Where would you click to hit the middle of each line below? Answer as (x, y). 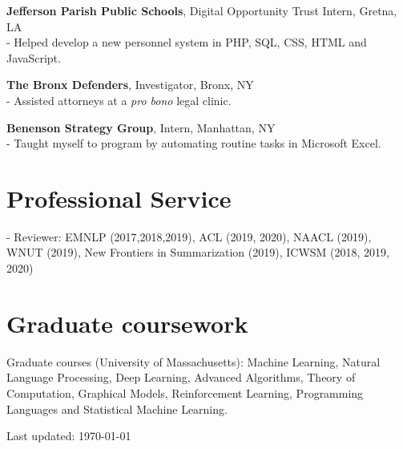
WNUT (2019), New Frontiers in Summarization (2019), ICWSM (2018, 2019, (198, 252)
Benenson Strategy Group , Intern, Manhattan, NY (141, 127)
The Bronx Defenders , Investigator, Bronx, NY (130, 85)
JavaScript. (34, 57)
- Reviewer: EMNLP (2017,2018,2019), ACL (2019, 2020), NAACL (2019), (189, 236)
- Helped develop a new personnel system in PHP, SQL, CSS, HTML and (187, 42)
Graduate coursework (127, 323)
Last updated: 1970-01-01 (69, 436)
